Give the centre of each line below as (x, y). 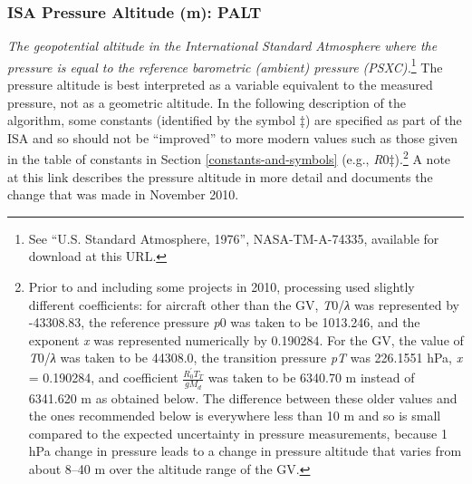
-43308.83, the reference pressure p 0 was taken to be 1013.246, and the (224, 322)
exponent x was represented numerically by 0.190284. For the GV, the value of (246, 339)
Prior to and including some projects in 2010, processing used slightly (222, 287)
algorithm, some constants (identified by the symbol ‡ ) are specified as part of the (235, 120)
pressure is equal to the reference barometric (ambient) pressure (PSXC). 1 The (225, 65)
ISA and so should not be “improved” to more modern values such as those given (233, 137)
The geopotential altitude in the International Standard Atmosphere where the (222, 46)
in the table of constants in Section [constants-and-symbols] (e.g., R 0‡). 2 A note (229, 158)
